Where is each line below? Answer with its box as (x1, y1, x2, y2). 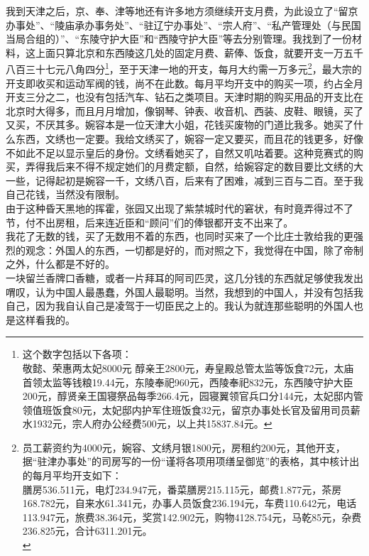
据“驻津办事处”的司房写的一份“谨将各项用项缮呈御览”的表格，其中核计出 (22, 454, 360, 469)
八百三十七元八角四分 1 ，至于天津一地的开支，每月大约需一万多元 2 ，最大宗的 (6, 60, 362, 77)
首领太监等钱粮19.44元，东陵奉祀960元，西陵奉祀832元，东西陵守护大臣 (22, 374, 353, 389)
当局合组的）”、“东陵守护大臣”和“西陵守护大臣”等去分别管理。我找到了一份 (6, 31, 353, 46)
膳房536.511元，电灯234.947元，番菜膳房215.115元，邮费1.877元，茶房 (22, 481, 342, 496)
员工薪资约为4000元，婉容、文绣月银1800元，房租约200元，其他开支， (22, 440, 346, 454)
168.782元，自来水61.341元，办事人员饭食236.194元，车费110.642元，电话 (22, 496, 357, 511)
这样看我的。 (15, 312, 75, 327)
